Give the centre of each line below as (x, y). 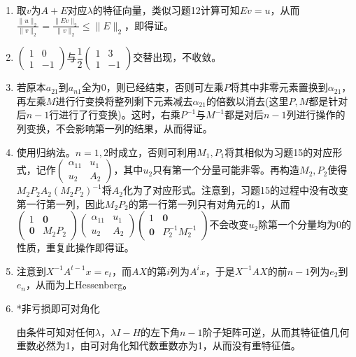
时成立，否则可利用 (153, 152)
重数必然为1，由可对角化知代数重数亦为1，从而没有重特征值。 (158, 345)
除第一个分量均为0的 (305, 224)
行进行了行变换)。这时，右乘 (115, 114)
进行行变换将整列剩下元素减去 (124, 100)
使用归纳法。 (46, 152)
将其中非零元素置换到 (279, 87)
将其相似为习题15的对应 (279, 152)
